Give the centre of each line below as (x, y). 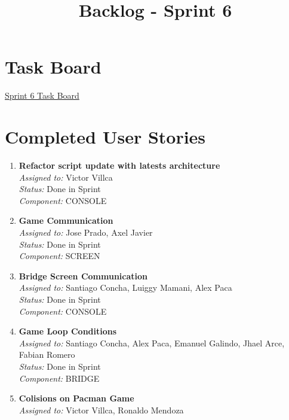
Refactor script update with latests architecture (119, 165)
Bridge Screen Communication (83, 276)
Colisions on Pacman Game (76, 398)
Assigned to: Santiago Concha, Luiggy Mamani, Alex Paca (125, 287)
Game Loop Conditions (68, 331)
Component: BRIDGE (59, 378)
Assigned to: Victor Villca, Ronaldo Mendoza (101, 410)
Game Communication (66, 220)
